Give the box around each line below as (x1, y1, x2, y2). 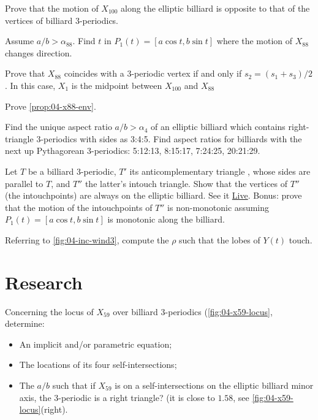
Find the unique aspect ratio (5, 120, 112, 133)
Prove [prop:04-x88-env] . (5, 99, 96, 112)
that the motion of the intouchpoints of (5, 200, 153, 213)
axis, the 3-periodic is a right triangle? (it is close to (19, 391, 215, 403)
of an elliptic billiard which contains (151, 120, 286, 133)
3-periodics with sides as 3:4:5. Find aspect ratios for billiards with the (36, 132, 302, 145)
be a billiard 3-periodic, (28, 164, 116, 177)
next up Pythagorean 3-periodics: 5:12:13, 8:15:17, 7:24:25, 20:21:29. (5, 144, 260, 157)
